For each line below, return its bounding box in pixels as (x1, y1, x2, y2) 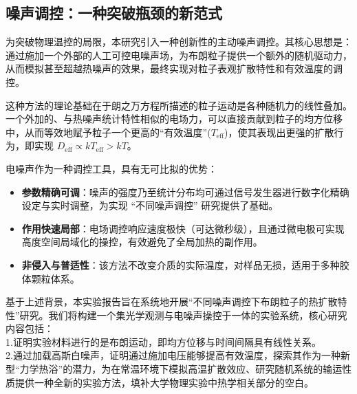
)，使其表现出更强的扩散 (224, 124, 334, 139)
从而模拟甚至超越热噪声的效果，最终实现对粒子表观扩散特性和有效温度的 (6, 61, 333, 76)
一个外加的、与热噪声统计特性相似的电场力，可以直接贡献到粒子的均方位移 (6, 111, 343, 126)
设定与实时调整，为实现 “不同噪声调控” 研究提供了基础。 (21, 198, 279, 212)
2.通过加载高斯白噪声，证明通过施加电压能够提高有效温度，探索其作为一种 (6, 348, 340, 362)
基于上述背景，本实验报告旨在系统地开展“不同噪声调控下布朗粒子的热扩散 (6, 294, 338, 309)
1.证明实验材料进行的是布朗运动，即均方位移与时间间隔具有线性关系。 (6, 334, 321, 349)
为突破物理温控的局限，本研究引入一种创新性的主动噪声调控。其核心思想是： (6, 34, 352, 49)
